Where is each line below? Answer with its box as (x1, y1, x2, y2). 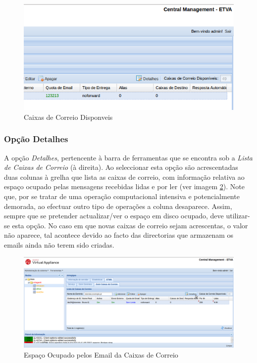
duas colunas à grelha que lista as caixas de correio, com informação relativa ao (4, 171, 245, 182)
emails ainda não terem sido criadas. (4, 239, 114, 250)
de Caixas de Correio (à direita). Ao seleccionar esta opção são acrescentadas (4, 162, 238, 172)
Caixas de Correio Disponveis (24, 111, 113, 122)
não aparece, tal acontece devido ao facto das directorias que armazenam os (4, 230, 234, 240)
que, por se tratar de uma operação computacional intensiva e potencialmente (4, 191, 240, 201)
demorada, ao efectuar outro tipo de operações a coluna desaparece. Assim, (4, 201, 232, 211)
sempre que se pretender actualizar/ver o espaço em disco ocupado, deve (4, 210, 224, 221)
